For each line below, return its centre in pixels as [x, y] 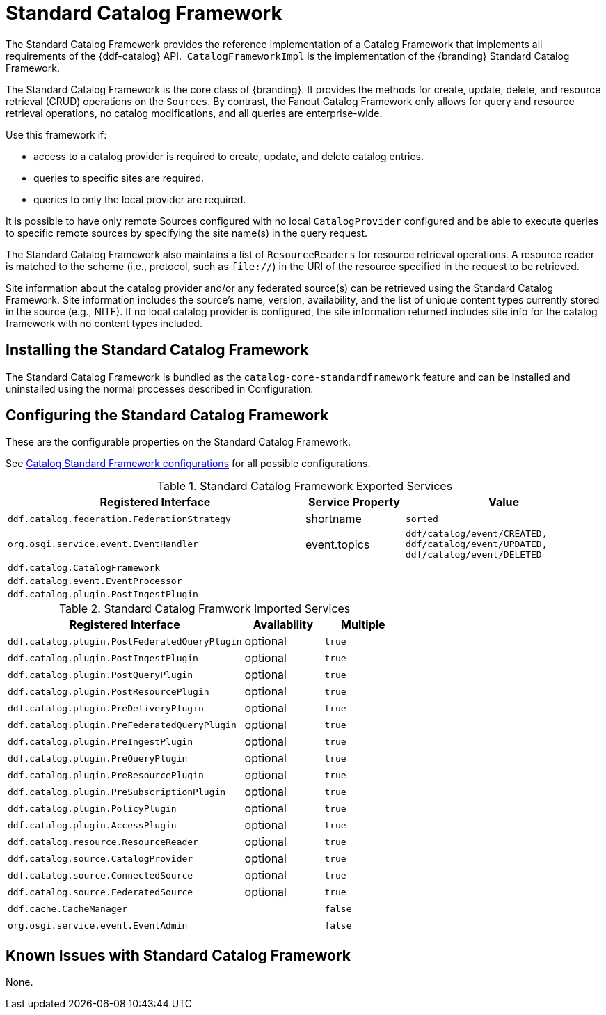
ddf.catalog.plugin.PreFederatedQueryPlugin [122, 725]
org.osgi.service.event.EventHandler [103, 544]
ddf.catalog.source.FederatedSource [101, 892]
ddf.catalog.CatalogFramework [84, 568]
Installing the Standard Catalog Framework [157, 350]
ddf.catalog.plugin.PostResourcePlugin [109, 691]
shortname [334, 519]
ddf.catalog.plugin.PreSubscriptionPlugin [117, 792]
